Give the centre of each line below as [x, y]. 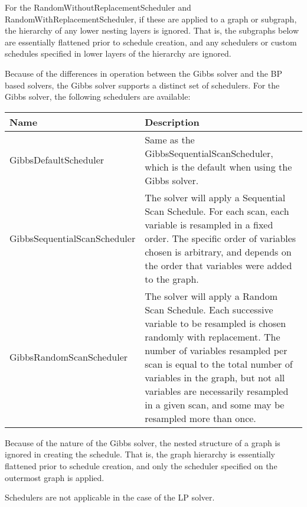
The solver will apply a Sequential [215, 197]
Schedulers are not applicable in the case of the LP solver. [110, 497]
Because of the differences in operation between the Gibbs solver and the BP [144, 73]
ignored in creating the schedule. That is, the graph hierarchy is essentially [140, 454]
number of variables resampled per [216, 350]
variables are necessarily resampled [217, 391]
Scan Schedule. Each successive [209, 309]
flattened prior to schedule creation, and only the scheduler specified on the [141, 465]
